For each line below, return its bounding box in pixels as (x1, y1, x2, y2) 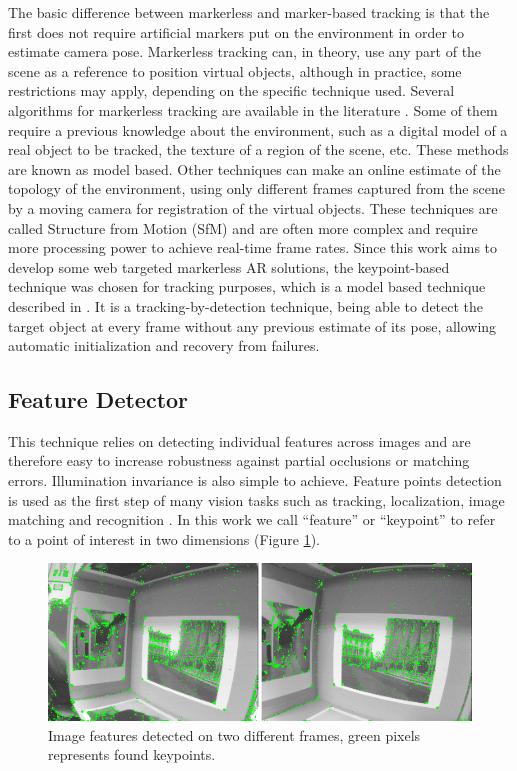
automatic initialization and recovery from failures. (8, 335, 320, 356)
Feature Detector (8, 384, 189, 415)
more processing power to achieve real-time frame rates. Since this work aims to (8, 237, 498, 258)
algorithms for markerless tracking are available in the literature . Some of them (8, 99, 498, 120)
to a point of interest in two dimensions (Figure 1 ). (8, 528, 321, 549)
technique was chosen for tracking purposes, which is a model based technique (8, 276, 486, 297)
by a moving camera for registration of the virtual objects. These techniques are (8, 197, 498, 218)
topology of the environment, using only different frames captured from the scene (8, 178, 506, 199)
